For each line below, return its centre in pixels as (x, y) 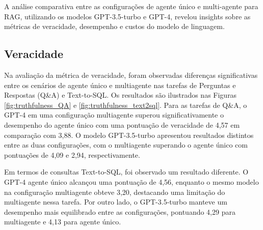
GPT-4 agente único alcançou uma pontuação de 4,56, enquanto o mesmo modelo (131, 181)
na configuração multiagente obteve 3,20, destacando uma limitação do (115, 192)
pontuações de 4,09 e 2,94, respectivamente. (72, 154)
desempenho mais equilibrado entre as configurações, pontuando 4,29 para (120, 211)
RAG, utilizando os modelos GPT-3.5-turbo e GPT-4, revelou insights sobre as (127, 16)
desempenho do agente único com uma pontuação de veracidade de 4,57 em (122, 124)
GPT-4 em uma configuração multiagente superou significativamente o (114, 115)
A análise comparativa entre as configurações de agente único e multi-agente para (131, 6)
